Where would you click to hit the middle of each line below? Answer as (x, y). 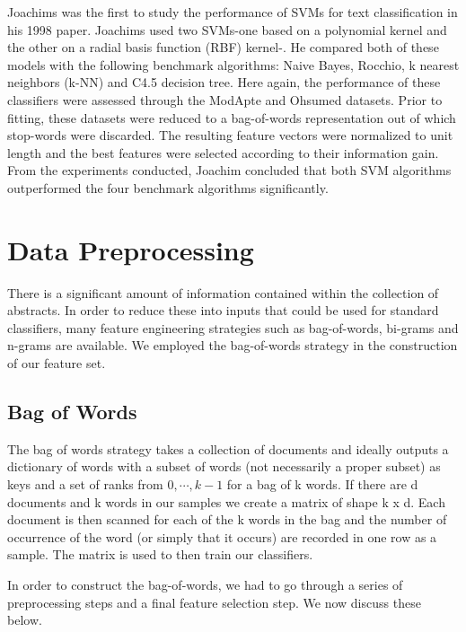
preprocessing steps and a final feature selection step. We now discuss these (214, 602)
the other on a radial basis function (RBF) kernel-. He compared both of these (223, 47)
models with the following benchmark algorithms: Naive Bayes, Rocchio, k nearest (233, 64)
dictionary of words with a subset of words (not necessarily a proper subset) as (224, 466)
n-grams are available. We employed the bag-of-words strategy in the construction (233, 345)
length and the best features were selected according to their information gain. (223, 152)
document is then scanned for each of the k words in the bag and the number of (227, 519)
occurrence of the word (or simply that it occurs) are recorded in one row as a (222, 536)
